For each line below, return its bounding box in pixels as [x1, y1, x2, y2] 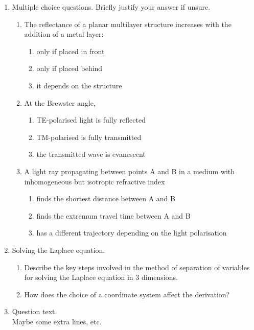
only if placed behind [36, 63, 103, 74]
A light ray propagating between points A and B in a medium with [24, 166, 235, 176]
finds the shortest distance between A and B [36, 193, 175, 204]
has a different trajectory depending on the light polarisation [36, 227, 227, 238]
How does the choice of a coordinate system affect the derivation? [24, 289, 230, 299]
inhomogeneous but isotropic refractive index [24, 176, 165, 186]
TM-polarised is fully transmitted [36, 131, 142, 142]
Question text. [12, 306, 57, 317]
